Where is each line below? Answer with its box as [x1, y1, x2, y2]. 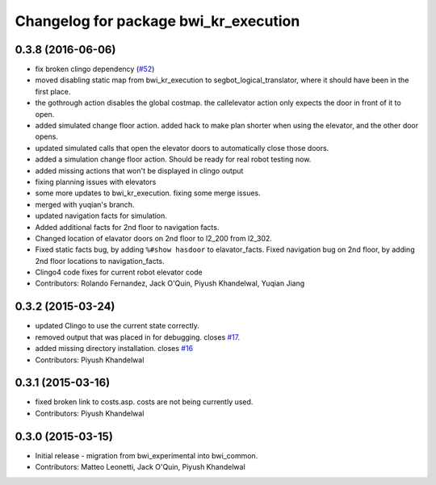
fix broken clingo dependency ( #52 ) [35, 65, 155, 74]
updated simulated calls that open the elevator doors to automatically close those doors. [35, 143, 329, 153]
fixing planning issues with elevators [35, 177, 157, 186]
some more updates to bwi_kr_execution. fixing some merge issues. [35, 188, 262, 198]
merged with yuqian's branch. [35, 199, 135, 209]
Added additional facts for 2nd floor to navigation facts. [35, 222, 220, 232]
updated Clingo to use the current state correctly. [35, 321, 199, 331]
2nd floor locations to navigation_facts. [35, 256, 165, 265]
